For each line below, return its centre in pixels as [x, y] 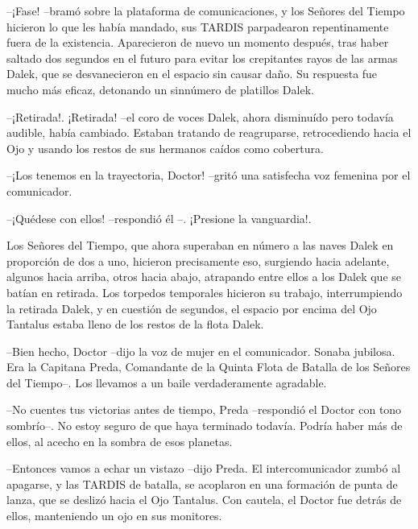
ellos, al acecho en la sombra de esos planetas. [120, 441]
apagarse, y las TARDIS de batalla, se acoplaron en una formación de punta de [202, 484]
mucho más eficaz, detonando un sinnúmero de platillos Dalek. [160, 89]
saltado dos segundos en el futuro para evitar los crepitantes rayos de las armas [202, 58]
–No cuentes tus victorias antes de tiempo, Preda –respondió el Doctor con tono [204, 409]
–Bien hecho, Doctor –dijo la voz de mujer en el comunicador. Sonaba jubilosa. [201, 351]
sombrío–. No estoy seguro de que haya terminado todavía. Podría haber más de [205, 426]
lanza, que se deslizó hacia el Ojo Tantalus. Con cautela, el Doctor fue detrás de [204, 500]
